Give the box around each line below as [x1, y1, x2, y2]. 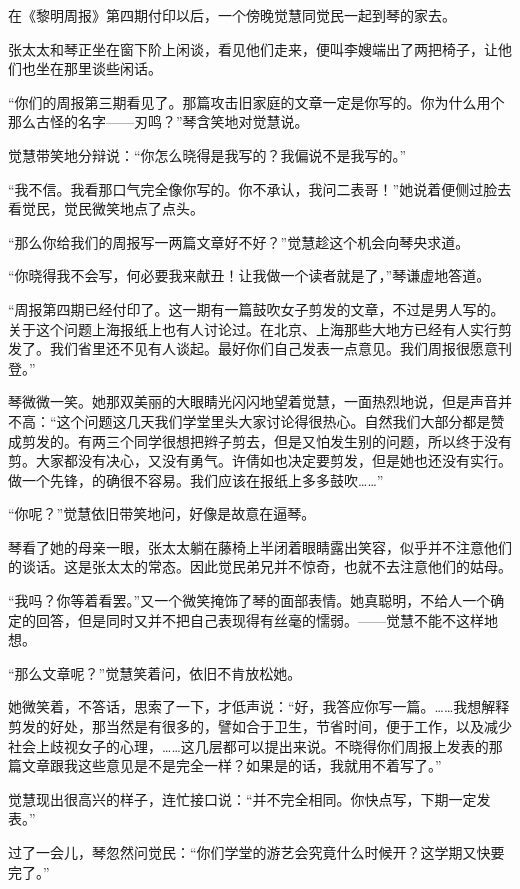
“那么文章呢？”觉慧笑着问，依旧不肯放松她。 [8, 662, 302, 683]
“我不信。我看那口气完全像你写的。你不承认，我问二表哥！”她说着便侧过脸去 [8, 178, 512, 199]
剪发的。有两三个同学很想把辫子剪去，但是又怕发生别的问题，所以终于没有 [21, 430, 512, 451]
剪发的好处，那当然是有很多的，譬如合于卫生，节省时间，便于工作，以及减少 [8, 716, 512, 737]
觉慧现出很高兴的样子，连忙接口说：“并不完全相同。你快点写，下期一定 [8, 788, 477, 809]
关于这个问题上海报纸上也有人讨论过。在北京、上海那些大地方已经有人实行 [8, 318, 498, 339]
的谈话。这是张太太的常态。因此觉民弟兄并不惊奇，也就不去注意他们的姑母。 [8, 556, 512, 577]
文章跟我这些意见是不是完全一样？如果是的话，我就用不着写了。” [21, 755, 442, 776]
